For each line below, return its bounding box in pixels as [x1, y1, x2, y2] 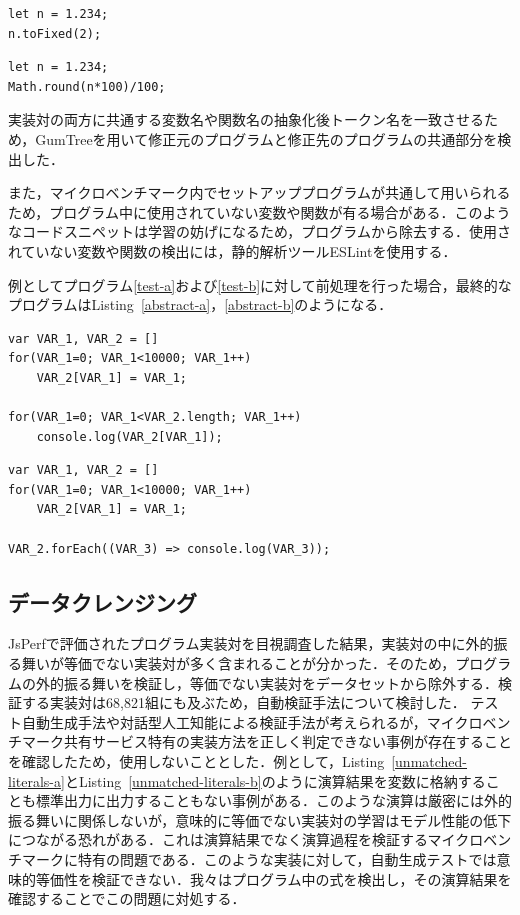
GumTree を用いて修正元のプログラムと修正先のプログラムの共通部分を [35, 128, 498, 149]
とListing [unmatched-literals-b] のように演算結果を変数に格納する [64, 770, 486, 791]
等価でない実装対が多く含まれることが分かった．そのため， [63, 653, 456, 674]
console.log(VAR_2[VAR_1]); [36, 429, 223, 444]
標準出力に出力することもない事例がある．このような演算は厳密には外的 [35, 790, 512, 811]
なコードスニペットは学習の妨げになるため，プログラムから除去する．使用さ [8, 221, 511, 242]
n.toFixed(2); [8, 26, 102, 41]
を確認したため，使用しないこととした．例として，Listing [8, 751, 385, 772]
